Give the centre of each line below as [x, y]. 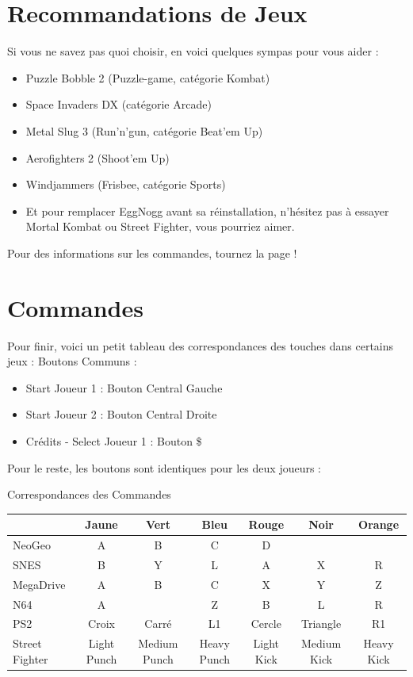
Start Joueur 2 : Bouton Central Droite [121, 414]
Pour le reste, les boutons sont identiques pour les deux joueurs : [164, 467]
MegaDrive [39, 584]
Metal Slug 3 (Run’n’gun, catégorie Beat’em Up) [144, 130]
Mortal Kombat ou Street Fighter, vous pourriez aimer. [160, 226]
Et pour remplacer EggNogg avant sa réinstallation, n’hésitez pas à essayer [207, 210]
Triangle [321, 623]
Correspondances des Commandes [89, 494]
